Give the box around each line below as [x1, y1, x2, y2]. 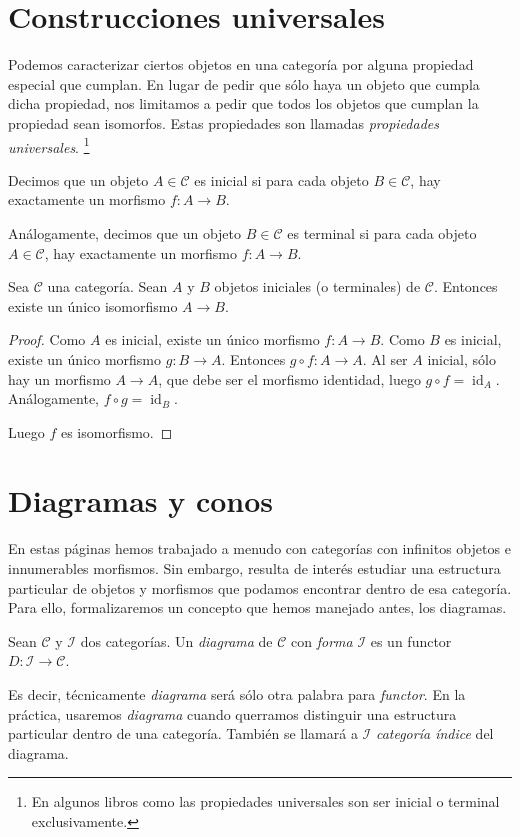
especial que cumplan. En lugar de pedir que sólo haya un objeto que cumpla [8, 73, 480, 94]
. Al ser [362, 348, 408, 369]
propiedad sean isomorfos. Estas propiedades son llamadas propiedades [8, 112, 439, 133]
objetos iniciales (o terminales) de [214, 276, 421, 297]
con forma [291, 630, 353, 651]
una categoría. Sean [47, 276, 168, 297]
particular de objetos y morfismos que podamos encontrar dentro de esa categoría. [8, 577, 512, 598]
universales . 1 [8, 133, 90, 157]
